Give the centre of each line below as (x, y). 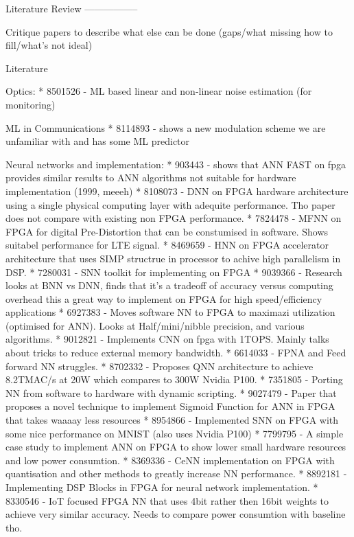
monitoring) (31, 104)
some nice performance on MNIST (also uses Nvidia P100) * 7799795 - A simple (175, 433)
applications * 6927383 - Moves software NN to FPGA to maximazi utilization (170, 312)
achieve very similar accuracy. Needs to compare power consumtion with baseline (176, 514)
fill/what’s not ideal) (49, 45)
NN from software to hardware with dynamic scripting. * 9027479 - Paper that (171, 392)
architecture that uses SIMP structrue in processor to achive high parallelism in (173, 258)
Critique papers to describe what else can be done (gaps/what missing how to (169, 31)
